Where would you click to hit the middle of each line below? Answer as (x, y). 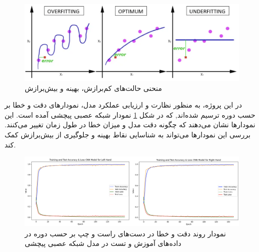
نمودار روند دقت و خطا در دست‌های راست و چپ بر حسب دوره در (125, 233)
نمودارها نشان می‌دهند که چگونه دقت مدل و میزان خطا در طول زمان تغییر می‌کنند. (130, 124)
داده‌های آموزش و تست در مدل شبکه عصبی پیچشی (103, 243)
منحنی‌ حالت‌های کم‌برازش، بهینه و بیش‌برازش (93, 88)
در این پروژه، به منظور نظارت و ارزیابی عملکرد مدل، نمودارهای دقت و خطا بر (123, 105)
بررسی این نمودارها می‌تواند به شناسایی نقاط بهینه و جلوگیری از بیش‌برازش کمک (128, 134)
